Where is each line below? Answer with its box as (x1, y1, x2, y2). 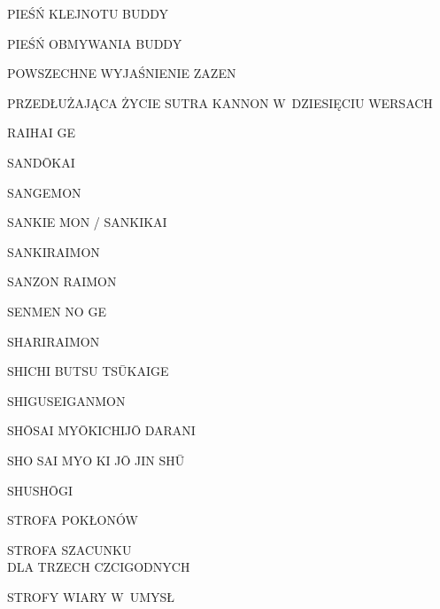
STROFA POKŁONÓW (7, 511, 138, 529)
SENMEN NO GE (7, 301, 106, 320)
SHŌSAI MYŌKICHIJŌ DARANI (7, 421, 196, 440)
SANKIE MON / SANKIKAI (7, 213, 167, 231)
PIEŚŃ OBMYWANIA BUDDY (7, 34, 182, 52)
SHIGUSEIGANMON (7, 391, 126, 410)
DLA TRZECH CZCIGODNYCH (7, 558, 190, 576)
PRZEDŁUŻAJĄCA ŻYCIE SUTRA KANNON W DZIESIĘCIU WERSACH (7, 93, 433, 112)
